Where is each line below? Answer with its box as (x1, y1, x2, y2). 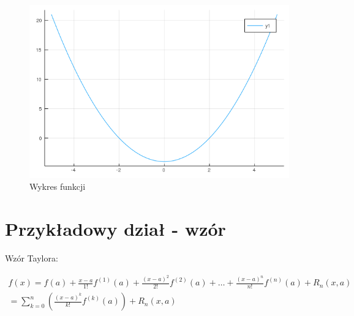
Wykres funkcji (29, 180, 86, 193)
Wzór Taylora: (5, 251, 58, 264)
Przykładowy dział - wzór (5, 216, 226, 241)
